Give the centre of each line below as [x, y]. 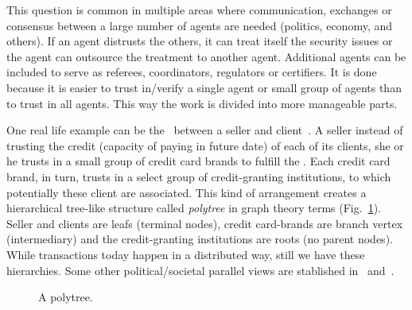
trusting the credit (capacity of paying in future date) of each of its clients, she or [205, 145]
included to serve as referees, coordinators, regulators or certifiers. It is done [192, 72]
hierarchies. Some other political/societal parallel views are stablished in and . [200, 270]
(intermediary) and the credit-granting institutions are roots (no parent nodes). [200, 239]
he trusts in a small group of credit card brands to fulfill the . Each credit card [198, 161]
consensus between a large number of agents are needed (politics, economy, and [200, 25]
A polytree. [66, 297]
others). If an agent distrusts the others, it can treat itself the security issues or [200, 41]
